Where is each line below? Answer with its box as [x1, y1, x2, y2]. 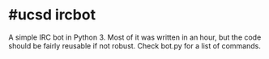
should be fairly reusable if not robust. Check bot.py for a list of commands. [8, 40, 261, 50]
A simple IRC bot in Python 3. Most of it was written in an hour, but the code [8, 32, 262, 42]
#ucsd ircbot [8, 6, 96, 24]
